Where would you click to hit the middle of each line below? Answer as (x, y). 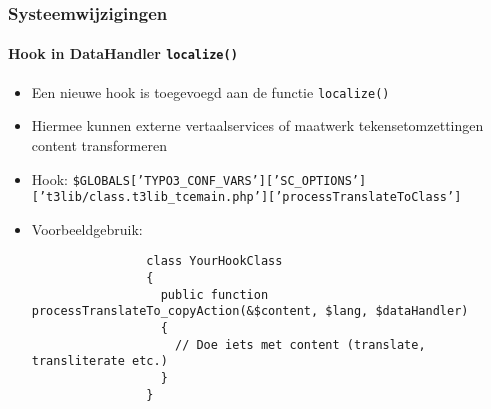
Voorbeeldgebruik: (87, 228)
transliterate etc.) (99, 361)
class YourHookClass (214, 261)
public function (214, 294)
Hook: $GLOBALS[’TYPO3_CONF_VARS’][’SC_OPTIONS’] (199, 178)
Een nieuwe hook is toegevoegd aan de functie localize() (210, 91)
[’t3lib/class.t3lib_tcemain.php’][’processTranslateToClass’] (246, 197)
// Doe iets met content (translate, (300, 344)
